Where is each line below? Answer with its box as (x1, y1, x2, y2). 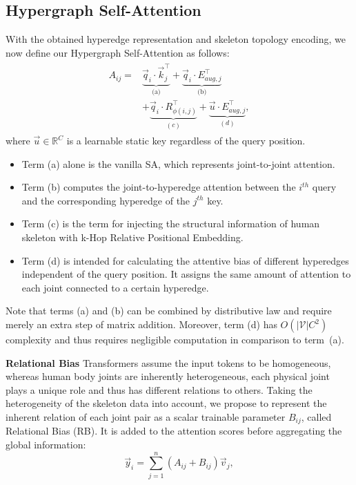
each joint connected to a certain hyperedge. (21, 280, 209, 294)
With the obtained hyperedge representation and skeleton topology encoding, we (6, 32, 346, 46)
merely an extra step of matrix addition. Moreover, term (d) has (6, 317, 277, 332)
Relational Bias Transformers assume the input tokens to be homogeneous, (6, 355, 331, 370)
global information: (6, 437, 86, 452)
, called (301, 410, 332, 424)
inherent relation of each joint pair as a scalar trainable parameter (6, 410, 286, 424)
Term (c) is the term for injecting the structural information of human (21, 216, 320, 231)
